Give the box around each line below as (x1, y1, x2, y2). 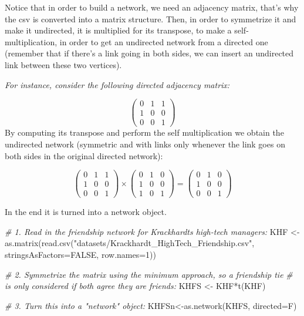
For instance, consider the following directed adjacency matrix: (5, 78, 230, 90)
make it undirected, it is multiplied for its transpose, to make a (5, 24, 232, 36)
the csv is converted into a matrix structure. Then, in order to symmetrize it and (5, 12, 296, 25)
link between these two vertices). (5, 58, 122, 70)
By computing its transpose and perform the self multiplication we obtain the (5, 126, 284, 139)
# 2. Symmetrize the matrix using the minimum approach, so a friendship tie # (5, 268, 293, 280)
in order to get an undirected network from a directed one (59, 35, 268, 48)
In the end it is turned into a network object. (5, 206, 167, 218)
